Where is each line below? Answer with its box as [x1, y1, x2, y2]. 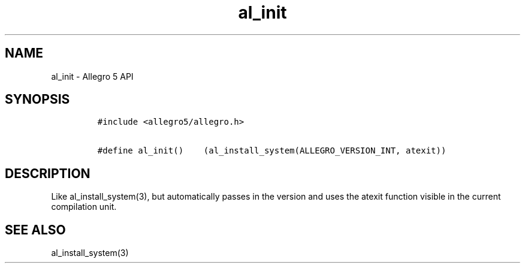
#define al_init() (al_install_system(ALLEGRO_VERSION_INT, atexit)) [97, 146, 446, 156]
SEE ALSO [5, 222, 66, 237]
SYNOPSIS [5, 92, 70, 107]
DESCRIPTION [5, 165, 90, 181]
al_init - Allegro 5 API [51, 71, 134, 82]
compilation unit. [51, 201, 117, 212]
